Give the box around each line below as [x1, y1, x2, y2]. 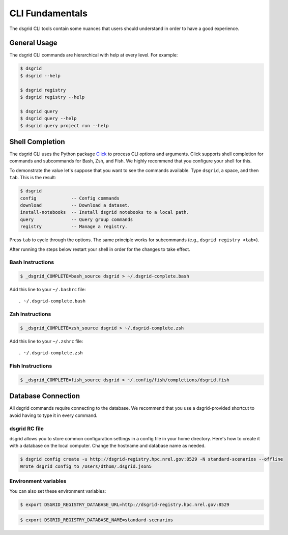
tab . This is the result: [9, 175, 56, 181]
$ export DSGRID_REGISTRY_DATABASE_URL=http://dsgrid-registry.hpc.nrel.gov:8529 [20, 502, 230, 508]
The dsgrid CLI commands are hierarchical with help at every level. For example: [9, 52, 178, 58]
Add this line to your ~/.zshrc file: [9, 339, 83, 344]
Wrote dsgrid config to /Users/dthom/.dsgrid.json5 [20, 463, 152, 469]
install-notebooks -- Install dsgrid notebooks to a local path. [20, 209, 189, 215]
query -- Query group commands [20, 216, 133, 222]
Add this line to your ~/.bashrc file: [9, 287, 86, 293]
